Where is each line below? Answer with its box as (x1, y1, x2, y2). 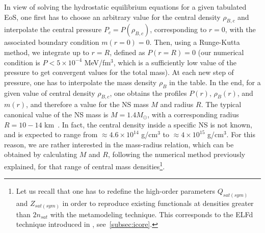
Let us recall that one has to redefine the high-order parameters (16, 186, 216, 196)
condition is (4, 57, 40, 67)
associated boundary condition (4, 37, 99, 47)
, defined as (110, 46, 145, 57)
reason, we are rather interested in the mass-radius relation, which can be (4, 139, 234, 149)
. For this (226, 129, 255, 140)
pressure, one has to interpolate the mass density (4, 76, 157, 87)
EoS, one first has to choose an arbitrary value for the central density (4, 11, 221, 22)
